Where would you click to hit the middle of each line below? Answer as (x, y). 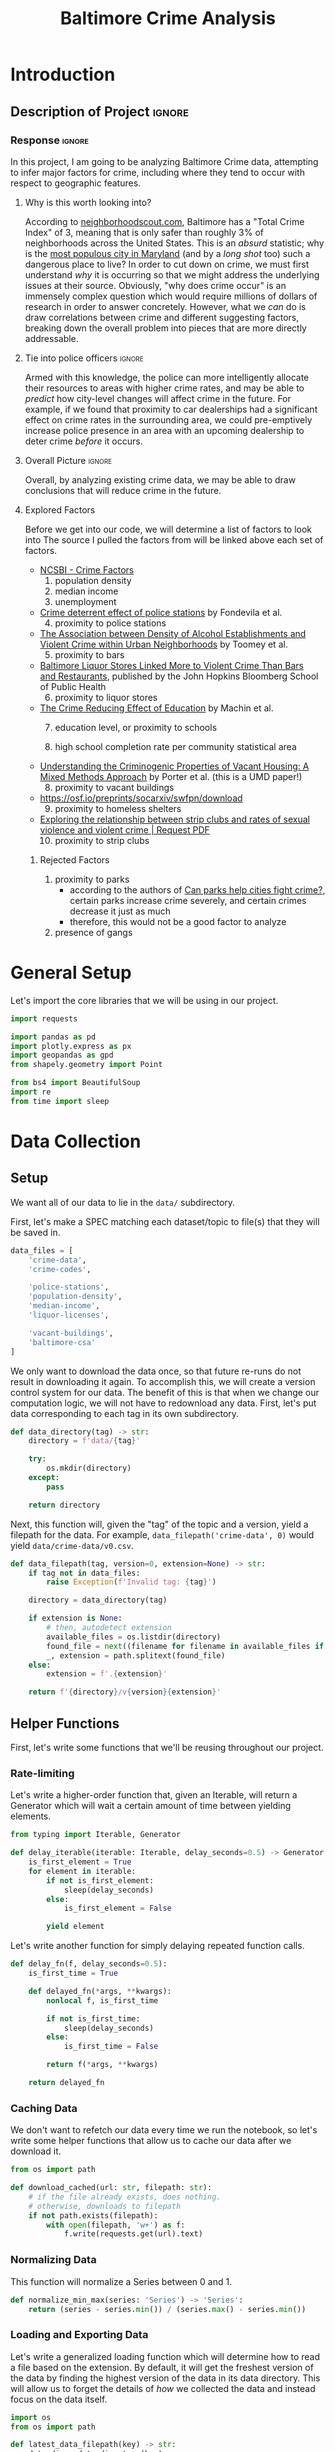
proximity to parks (92, 879)
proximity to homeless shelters (118, 808)
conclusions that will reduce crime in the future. (123, 490)
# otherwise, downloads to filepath (105, 2206)
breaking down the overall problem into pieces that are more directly (165, 328)
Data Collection (76, 1141)
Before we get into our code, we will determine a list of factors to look (168, 529)
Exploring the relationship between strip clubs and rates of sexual (174, 819)
